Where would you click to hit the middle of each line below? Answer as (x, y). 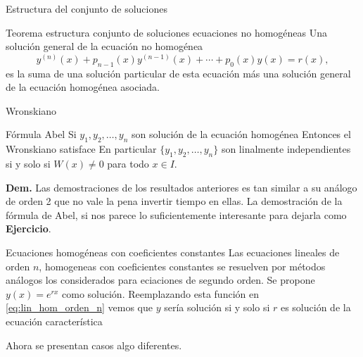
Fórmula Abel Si (41, 134)
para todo (128, 163)
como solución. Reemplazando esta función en (160, 293)
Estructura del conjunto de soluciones (87, 8)
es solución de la (316, 307)
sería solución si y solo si (217, 307)
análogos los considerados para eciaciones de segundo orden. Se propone (160, 280)
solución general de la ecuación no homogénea (104, 46)
